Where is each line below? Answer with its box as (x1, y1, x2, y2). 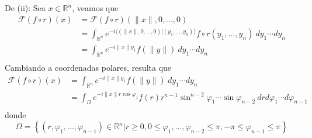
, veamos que (72, 2, 119, 13)
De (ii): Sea (5, 2, 46, 13)
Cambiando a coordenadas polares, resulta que (5, 61, 172, 74)
